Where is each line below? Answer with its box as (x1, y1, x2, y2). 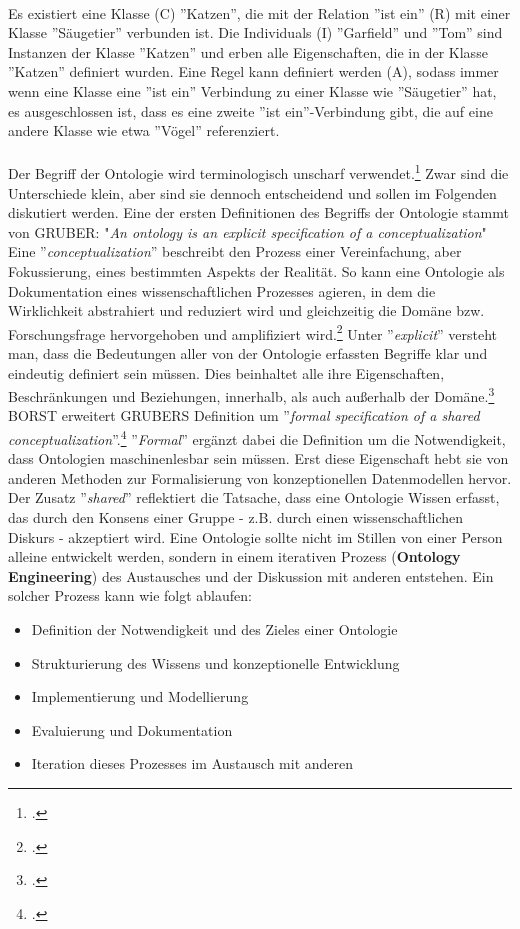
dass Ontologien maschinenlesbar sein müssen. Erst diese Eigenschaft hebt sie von (8, 448, 509, 469)
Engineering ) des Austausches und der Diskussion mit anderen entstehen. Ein (8, 565, 494, 586)
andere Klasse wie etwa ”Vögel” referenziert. (8, 120, 280, 141)
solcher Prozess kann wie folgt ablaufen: (8, 585, 252, 606)
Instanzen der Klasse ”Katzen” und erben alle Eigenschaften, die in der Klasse (8, 41, 488, 62)
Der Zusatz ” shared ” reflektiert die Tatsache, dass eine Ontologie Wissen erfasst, (8, 487, 500, 508)
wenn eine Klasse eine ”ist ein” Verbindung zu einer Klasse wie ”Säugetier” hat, (8, 80, 497, 101)
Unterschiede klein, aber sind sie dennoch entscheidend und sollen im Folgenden (8, 182, 497, 203)
